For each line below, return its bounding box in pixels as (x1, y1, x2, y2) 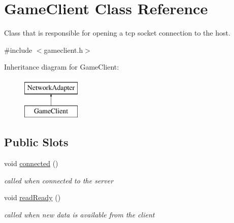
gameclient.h (44, 44, 83, 55)
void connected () (4, 158, 58, 169)
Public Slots (4, 134, 69, 150)
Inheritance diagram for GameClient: (4, 61, 119, 72)
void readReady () (4, 192, 61, 203)
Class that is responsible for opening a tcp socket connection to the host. (4, 27, 230, 38)
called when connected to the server (4, 175, 114, 185)
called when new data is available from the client (4, 209, 155, 220)
